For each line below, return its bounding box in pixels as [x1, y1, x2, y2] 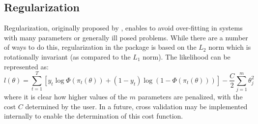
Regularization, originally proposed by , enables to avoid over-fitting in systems [4, 23, 243, 33]
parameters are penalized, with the [138, 92, 243, 102]
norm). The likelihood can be [143, 51, 230, 62]
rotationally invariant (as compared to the [4, 51, 131, 62]
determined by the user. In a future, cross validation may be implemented [25, 101, 248, 111]
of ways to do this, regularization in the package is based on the [4, 42, 197, 52]
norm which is [208, 42, 251, 52]
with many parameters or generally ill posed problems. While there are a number [4, 32, 248, 42]
